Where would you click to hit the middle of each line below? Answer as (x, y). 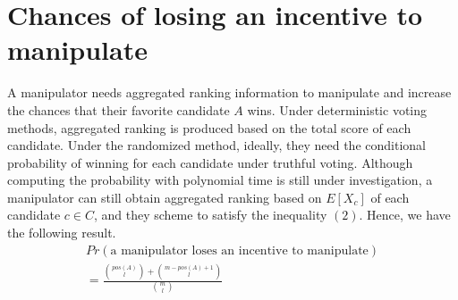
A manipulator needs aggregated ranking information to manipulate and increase (229, 92)
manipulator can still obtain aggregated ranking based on (165, 197)
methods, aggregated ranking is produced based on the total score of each (209, 127)
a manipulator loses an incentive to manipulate (239, 250)
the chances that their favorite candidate (119, 109)
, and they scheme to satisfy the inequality (210, 215)
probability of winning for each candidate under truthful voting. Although (210, 162)
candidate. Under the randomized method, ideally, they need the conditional (216, 145)
